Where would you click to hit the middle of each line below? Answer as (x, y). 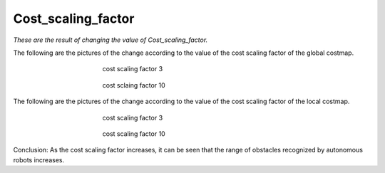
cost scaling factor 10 (134, 133)
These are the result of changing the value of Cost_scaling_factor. (111, 40)
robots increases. (39, 159)
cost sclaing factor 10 (134, 85)
